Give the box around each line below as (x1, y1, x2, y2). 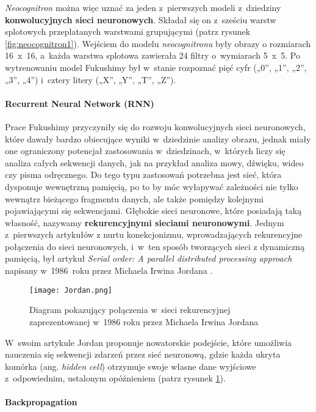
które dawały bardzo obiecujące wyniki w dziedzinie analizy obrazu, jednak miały (5, 132, 311, 145)
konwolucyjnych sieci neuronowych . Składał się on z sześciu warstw (5, 13, 276, 26)
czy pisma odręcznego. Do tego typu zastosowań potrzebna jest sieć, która (5, 168, 282, 181)
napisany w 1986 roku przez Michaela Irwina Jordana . (5, 264, 213, 277)
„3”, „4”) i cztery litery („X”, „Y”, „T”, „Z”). (5, 73, 176, 86)
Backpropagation (5, 395, 77, 408)
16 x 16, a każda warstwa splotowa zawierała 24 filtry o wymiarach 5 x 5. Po (5, 49, 300, 62)
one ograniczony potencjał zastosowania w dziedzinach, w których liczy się (5, 144, 285, 157)
